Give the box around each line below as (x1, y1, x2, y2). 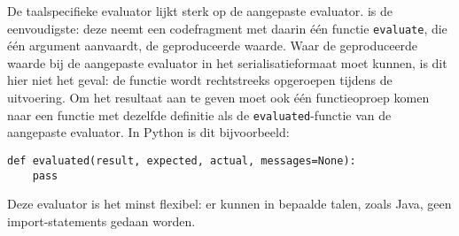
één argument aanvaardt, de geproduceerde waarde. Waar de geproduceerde (7, 36, 418, 55)
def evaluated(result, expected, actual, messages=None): (7, 154, 356, 167)
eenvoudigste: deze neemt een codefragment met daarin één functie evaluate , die (7, 19, 447, 37)
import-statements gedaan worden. (7, 211, 196, 230)
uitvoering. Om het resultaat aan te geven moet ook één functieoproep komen (7, 88, 430, 107)
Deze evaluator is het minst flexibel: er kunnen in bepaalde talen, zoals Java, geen (7, 194, 452, 213)
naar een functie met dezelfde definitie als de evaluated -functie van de (7, 105, 392, 124)
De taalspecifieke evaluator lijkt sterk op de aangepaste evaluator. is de (7, 2, 393, 19)
